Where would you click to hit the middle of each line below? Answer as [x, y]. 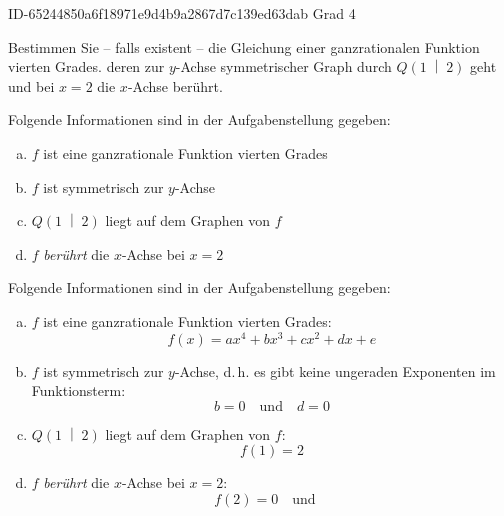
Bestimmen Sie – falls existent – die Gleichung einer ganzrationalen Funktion [244, 46]
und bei [31, 85]
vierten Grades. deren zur [86, 66]
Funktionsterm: [78, 390]
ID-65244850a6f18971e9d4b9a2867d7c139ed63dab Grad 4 [182, 13]
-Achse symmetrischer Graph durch [283, 66]
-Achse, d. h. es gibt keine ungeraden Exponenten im [335, 370]
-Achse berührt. [175, 85]
